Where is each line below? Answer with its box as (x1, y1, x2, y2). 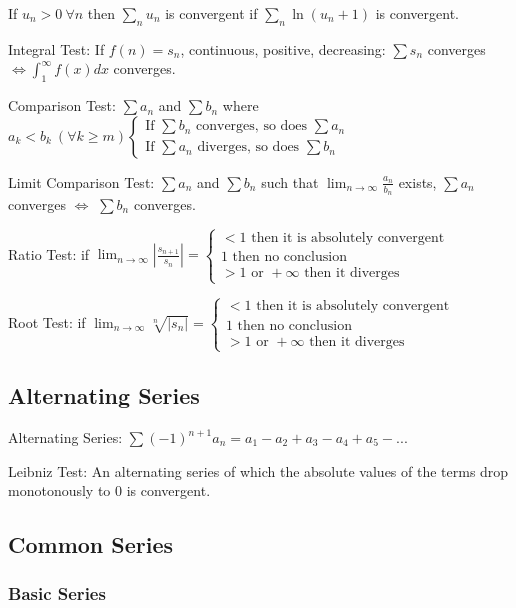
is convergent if (165, 3, 258, 23)
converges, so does (196, 119, 308, 134)
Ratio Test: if (8, 243, 90, 264)
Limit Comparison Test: (8, 171, 155, 192)
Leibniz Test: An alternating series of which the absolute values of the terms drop (8, 460, 509, 481)
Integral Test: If (8, 38, 105, 59)
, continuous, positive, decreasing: (180, 38, 386, 59)
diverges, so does (197, 140, 300, 155)
